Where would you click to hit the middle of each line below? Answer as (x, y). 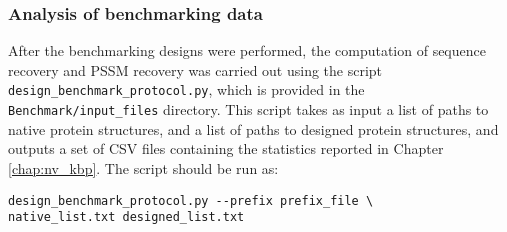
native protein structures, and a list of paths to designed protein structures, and (253, 128)
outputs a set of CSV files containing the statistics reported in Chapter (226, 148)
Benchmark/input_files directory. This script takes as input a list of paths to (248, 109)
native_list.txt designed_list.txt (126, 217)
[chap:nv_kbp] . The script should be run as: (143, 167)
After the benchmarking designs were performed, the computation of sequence (247, 50)
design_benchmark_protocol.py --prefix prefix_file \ (191, 200)
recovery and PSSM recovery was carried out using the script (195, 69)
